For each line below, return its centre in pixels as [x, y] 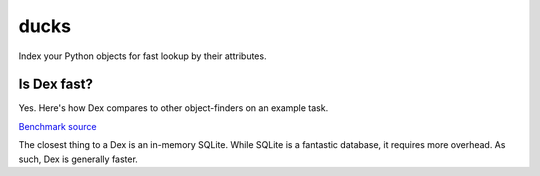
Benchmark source [57, 126]
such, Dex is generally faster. [78, 159]
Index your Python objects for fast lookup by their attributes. [142, 56]
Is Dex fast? [56, 84]
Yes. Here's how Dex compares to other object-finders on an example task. [173, 108]
